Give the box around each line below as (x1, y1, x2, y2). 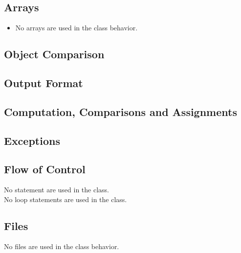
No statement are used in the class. (4, 184, 109, 195)
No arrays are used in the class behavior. (15, 23, 138, 33)
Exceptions (4, 133, 60, 148)
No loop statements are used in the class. (4, 194, 127, 204)
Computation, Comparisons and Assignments (4, 104, 237, 119)
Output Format (4, 75, 83, 90)
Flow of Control (4, 161, 86, 177)
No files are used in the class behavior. (4, 241, 119, 251)
